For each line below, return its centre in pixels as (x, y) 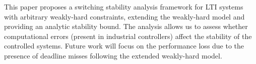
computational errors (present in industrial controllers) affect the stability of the (128, 36)
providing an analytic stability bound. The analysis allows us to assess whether (126, 26)
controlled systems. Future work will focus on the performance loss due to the (124, 46)
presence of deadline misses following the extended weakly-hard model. (113, 55)
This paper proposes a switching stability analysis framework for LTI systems (124, 6)
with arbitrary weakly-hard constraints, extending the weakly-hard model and (124, 16)
